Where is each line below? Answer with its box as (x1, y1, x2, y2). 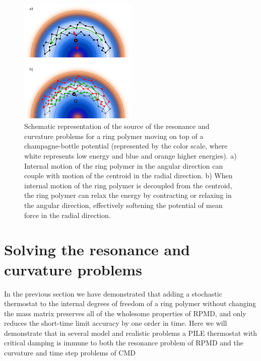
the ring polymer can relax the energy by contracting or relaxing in (24, 190, 232, 200)
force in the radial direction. (24, 209, 111, 220)
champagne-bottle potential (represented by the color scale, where (24, 140, 228, 151)
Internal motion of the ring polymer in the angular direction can (24, 160, 223, 171)
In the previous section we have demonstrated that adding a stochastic (4, 288, 222, 299)
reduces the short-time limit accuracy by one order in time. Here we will (4, 318, 227, 328)
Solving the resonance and (4, 239, 190, 260)
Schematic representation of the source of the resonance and (24, 121, 210, 131)
